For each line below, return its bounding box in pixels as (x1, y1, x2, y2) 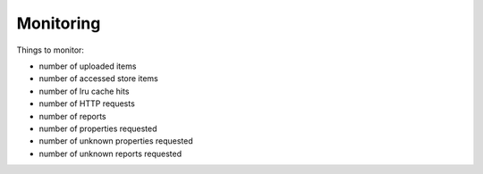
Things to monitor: (16, 45, 85, 55)
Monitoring (16, 13, 101, 33)
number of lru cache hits (38, 86, 130, 96)
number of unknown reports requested (38, 148, 182, 159)
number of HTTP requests (38, 98, 136, 109)
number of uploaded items (38, 61, 137, 71)
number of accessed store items (38, 73, 158, 84)
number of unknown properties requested (38, 136, 194, 146)
